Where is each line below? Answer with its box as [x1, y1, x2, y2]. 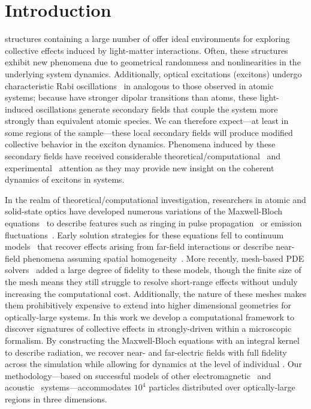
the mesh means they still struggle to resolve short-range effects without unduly [5, 275, 298, 287]
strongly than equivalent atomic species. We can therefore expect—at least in [5, 114, 289, 127]
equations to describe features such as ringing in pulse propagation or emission [5, 217, 302, 229]
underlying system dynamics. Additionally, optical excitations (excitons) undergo [5, 67, 302, 80]
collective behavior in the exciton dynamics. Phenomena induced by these [5, 138, 276, 150]
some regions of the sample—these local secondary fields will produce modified [5, 126, 293, 138]
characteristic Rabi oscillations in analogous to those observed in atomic [5, 79, 274, 92]
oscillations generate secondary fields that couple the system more [36, 102, 278, 115]
